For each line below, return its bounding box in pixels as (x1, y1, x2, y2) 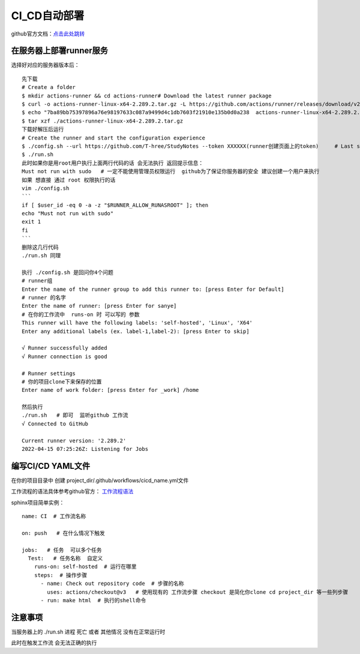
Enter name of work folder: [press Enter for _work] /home (22, 387, 199, 394)
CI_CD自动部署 (11, 9, 85, 22)
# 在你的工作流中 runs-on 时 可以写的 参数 (22, 311, 140, 318)
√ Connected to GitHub (22, 420, 89, 427)
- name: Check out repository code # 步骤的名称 (40, 580, 184, 587)
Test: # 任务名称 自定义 (28, 555, 103, 562)
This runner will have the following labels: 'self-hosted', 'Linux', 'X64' (22, 319, 253, 326)
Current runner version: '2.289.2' (22, 437, 127, 444)
